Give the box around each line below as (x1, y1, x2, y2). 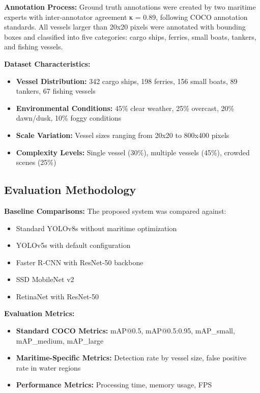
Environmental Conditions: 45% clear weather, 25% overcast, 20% (16, 102, 235, 113)
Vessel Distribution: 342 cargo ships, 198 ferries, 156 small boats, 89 (16, 75, 238, 86)
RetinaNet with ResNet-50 (16, 291, 99, 301)
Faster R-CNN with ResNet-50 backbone (16, 257, 143, 267)
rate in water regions (16, 362, 81, 373)
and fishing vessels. (4, 41, 63, 52)
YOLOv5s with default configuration (16, 240, 131, 250)
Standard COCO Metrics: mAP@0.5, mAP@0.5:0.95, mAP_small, (16, 325, 235, 336)
